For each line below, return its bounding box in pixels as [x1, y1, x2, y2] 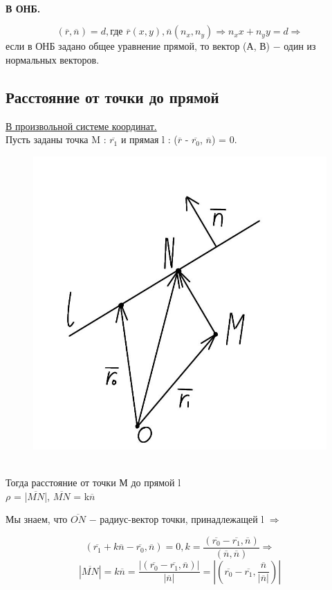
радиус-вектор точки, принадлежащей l [100, 512, 264, 526]
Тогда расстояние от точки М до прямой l [6, 474, 181, 489]
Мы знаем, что [6, 512, 68, 526]
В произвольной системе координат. [6, 118, 157, 133]
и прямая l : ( [120, 132, 178, 147]
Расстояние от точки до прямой [6, 86, 219, 107]
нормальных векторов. [6, 52, 100, 66]
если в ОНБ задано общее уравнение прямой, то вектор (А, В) [6, 39, 270, 53]
